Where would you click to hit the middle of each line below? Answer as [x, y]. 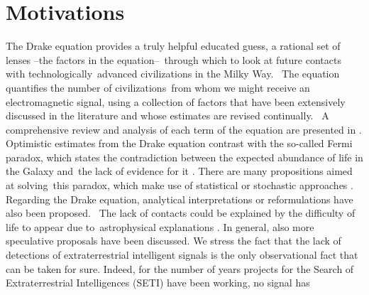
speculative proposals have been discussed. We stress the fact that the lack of [174, 241]
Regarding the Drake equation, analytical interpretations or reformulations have [180, 199]
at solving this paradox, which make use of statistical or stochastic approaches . [180, 185]
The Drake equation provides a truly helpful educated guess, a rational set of [173, 46]
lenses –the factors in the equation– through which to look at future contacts [174, 59]
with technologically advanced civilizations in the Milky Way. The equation [173, 74]
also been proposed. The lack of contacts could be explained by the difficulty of [181, 213]
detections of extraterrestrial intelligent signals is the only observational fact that [182, 255]
